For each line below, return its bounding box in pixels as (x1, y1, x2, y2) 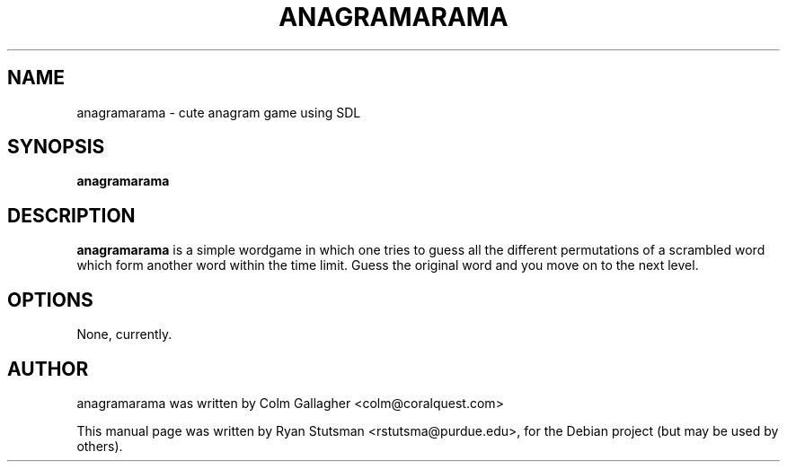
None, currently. (76, 326, 172, 343)
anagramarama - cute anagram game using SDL (76, 104, 361, 120)
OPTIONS (7, 288, 93, 311)
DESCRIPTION (7, 204, 136, 227)
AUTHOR (7, 357, 89, 380)
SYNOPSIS (7, 135, 105, 159)
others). (76, 438, 123, 454)
